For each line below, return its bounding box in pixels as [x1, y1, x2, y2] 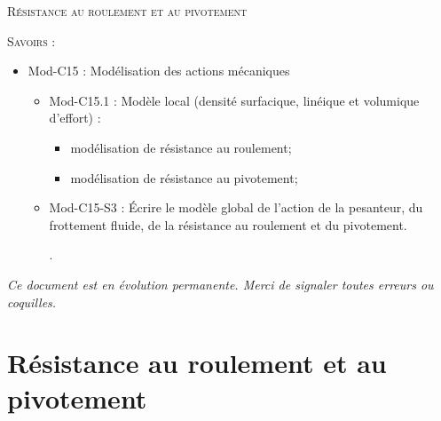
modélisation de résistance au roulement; [70, 138, 292, 156]
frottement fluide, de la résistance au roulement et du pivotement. [49, 215, 407, 234]
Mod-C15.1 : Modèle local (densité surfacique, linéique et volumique [49, 91, 420, 109]
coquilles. [7, 292, 57, 311]
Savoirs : [7, 31, 56, 50]
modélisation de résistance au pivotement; [70, 168, 298, 187]
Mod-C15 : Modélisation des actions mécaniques [28, 61, 290, 80]
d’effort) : [49, 108, 101, 127]
